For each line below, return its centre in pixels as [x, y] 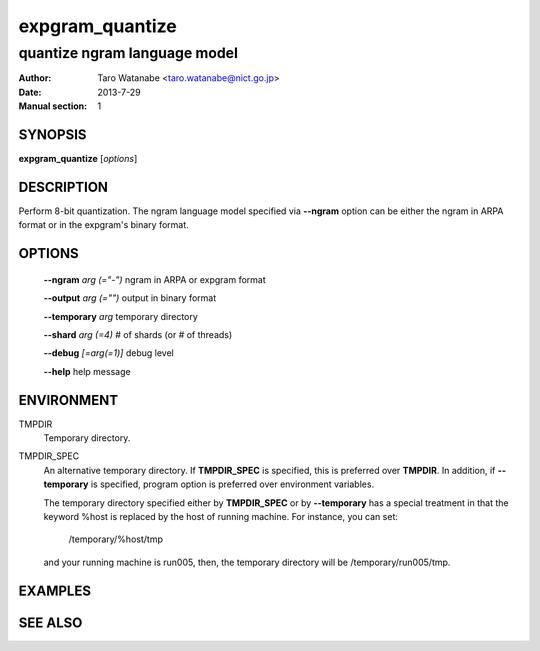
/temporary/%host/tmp [116, 539]
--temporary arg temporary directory [121, 316]
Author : [35, 78]
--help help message [87, 371]
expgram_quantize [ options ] [78, 159]
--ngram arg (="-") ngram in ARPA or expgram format [155, 279]
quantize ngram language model [128, 53]
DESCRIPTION [63, 186]
